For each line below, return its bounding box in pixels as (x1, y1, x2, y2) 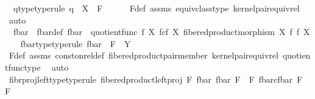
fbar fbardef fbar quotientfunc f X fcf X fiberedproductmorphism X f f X (13, 25, 310, 38)
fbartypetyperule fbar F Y (20, 37, 131, 49)
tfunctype (5, 60, 41, 73)
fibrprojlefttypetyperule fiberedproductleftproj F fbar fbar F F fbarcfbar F (9, 72, 303, 85)
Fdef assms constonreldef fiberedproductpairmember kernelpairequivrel (9, 49, 278, 62)
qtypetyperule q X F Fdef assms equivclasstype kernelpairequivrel (13, 2, 300, 14)
